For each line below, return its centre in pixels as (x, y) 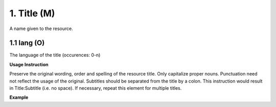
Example (19, 97)
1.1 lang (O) (27, 43)
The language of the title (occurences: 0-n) (55, 55)
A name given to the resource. (41, 29)
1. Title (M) (32, 13)
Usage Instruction (29, 64)
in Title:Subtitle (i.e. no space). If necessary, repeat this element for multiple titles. (96, 88)
